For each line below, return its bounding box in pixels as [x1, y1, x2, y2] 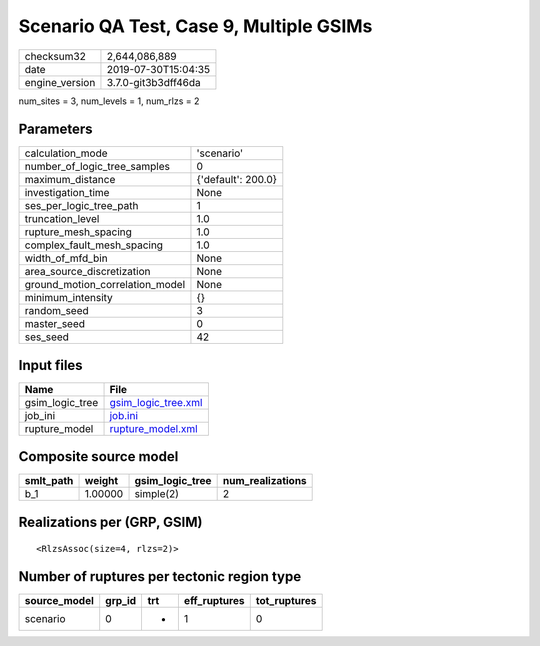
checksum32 [24, 49, 87, 63]
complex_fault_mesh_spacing [24, 238, 164, 252]
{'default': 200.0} [196, 173, 278, 187]
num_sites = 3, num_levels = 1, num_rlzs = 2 [18, 95, 200, 107]
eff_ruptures [183, 594, 245, 608]
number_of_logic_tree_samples [24, 160, 170, 174]
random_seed [24, 304, 89, 318]
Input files [18, 356, 84, 374]
